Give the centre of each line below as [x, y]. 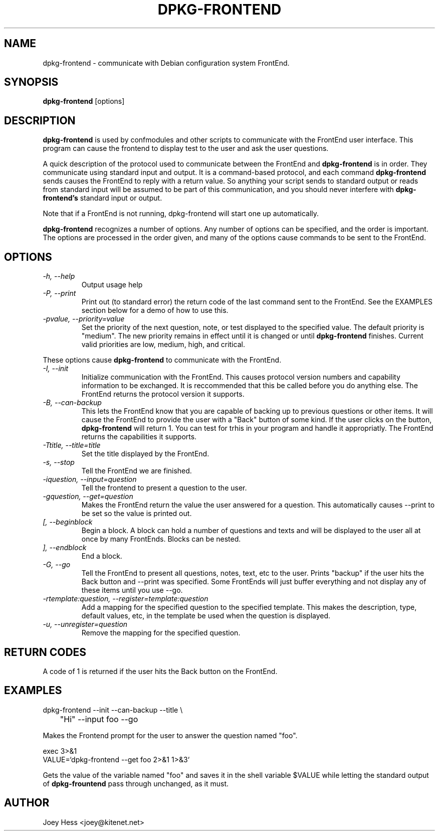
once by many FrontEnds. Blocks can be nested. [161, 539]
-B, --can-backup [72, 403]
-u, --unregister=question [85, 624]
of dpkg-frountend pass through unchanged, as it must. [136, 783]
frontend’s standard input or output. [102, 198]
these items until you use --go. [132, 590]
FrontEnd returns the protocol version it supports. [163, 394]
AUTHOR [27, 803]
